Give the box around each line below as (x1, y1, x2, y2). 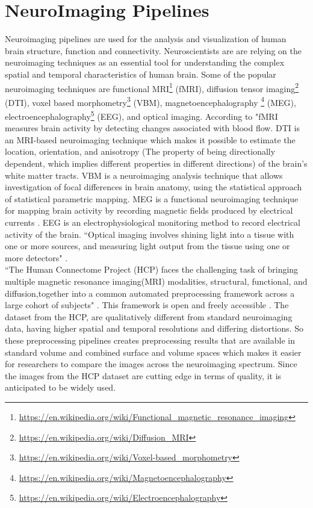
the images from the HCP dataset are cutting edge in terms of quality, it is (5, 369, 282, 382)
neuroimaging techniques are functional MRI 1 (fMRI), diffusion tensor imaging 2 (5, 80, 299, 94)
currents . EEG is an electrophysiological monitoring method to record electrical (5, 216, 300, 228)
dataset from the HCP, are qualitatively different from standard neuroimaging (5, 310, 293, 323)
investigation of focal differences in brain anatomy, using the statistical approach (5, 181, 302, 193)
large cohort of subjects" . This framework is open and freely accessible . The (5, 299, 289, 311)
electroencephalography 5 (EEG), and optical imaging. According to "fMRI (5, 108, 278, 122)
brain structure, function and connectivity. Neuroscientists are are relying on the (5, 44, 302, 57)
